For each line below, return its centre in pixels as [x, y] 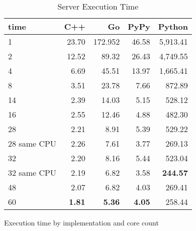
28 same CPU [32, 143]
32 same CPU [32, 172]
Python [173, 26]
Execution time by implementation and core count [81, 222]
